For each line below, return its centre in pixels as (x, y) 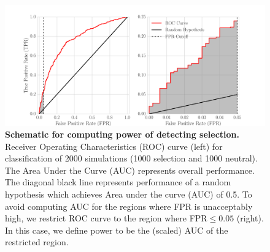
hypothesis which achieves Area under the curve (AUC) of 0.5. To (129, 194)
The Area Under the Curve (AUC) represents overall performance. (130, 170)
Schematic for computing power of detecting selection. (122, 134)
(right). (250, 218)
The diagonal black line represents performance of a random (118, 182)
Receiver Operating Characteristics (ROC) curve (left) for (114, 146)
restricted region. (37, 242)
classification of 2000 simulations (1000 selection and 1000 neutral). (131, 158)
